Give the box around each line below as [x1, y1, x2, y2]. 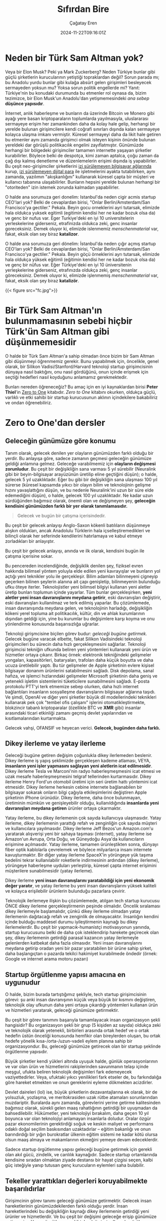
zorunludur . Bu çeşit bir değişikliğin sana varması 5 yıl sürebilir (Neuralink [5, 466, 156, 472]
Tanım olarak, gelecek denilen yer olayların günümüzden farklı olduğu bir [5, 450, 154, 456]
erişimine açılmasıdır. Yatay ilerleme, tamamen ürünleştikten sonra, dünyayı [5, 842, 159, 848]
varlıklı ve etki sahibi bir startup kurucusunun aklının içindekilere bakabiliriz [5, 394, 158, 400]
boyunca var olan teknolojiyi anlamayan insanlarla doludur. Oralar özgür [5, 1115, 151, 1121]
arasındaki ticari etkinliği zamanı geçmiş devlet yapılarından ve [5, 710, 133, 716]
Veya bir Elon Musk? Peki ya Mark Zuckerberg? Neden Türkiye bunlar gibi [5, 69, 155, 75]
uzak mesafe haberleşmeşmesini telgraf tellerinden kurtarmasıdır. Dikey [5, 773, 152, 780]
